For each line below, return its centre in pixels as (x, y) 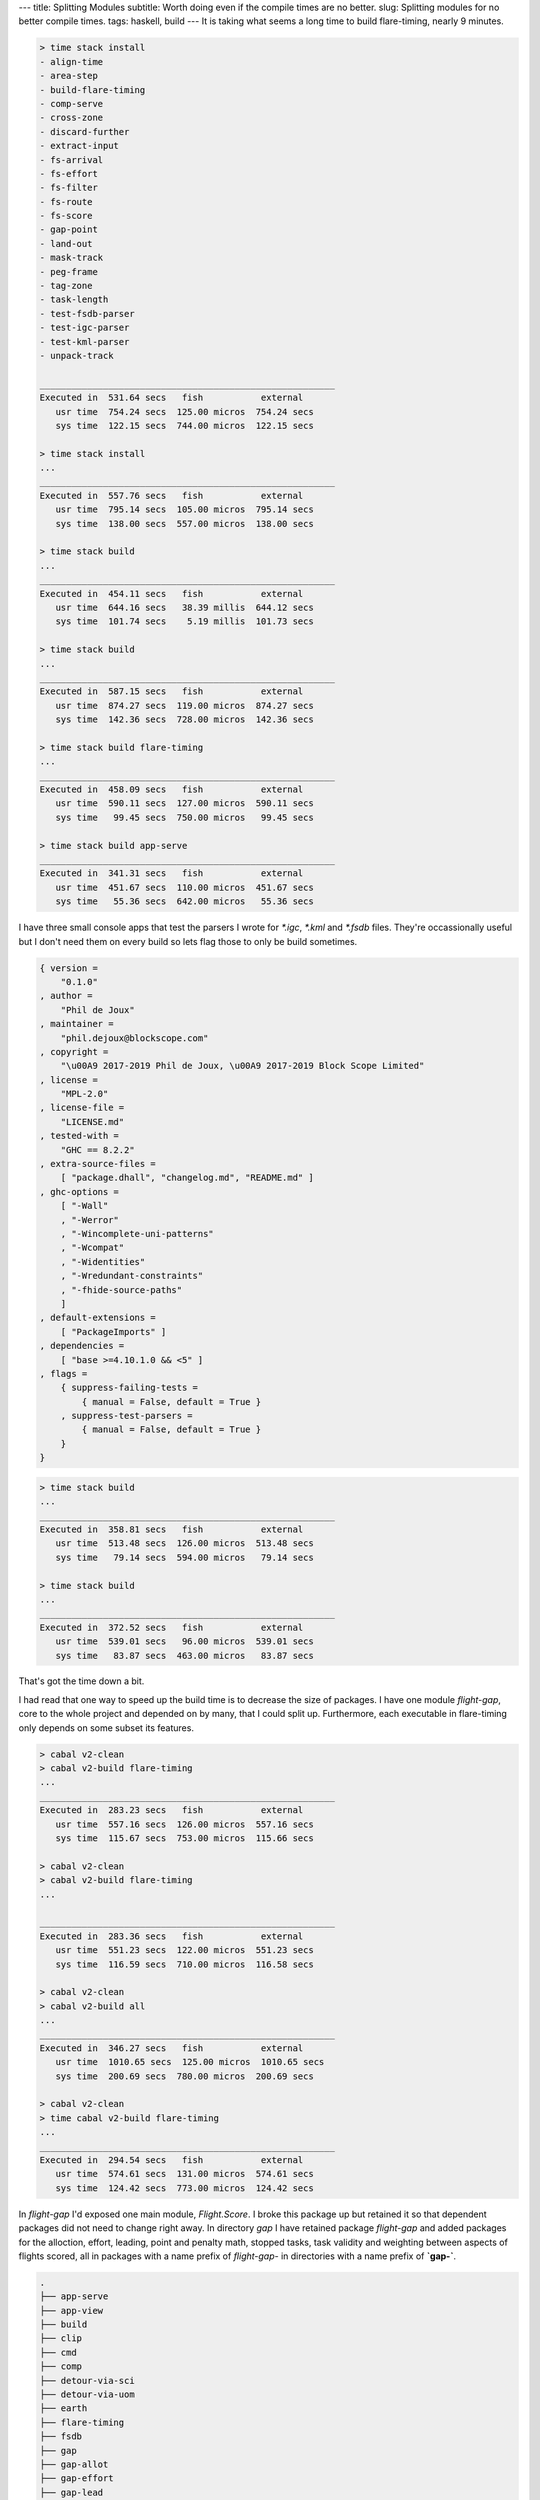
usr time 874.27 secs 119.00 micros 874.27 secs (184, 705)
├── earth (63, 2408)
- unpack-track (76, 355)
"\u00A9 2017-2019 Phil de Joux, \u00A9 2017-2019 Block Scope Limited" (242, 1066)
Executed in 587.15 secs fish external (171, 691)
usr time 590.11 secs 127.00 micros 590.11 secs (184, 803)
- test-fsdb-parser (87, 313)
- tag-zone (66, 286)
